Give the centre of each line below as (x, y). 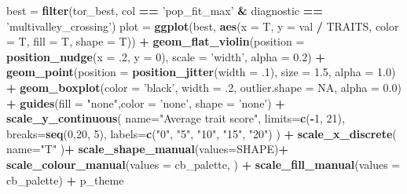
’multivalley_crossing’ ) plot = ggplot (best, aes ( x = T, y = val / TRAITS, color (203, 26)
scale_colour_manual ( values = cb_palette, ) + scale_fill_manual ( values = (203, 164)
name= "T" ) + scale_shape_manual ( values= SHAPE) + (148, 149)
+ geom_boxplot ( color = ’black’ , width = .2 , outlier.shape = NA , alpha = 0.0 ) (204, 87)
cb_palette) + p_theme (65, 179)
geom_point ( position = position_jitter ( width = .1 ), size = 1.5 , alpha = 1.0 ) (201, 72)
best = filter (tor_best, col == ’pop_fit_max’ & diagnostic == (165, 10)
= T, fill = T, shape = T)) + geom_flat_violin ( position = (156, 41)
